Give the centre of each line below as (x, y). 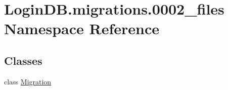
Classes (23, 60)
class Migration (28, 81)
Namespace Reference (82, 28)
